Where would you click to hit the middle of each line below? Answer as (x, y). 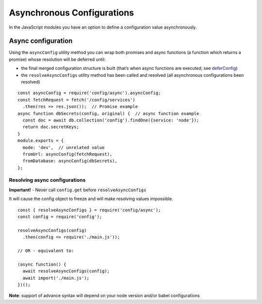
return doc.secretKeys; (51, 127)
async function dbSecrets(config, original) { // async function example (108, 113)
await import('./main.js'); (56, 278)
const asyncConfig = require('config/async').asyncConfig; (89, 93)
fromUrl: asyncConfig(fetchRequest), (67, 154)
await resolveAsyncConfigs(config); (66, 271)
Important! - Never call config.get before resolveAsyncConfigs (78, 190)
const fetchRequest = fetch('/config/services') (76, 100)
